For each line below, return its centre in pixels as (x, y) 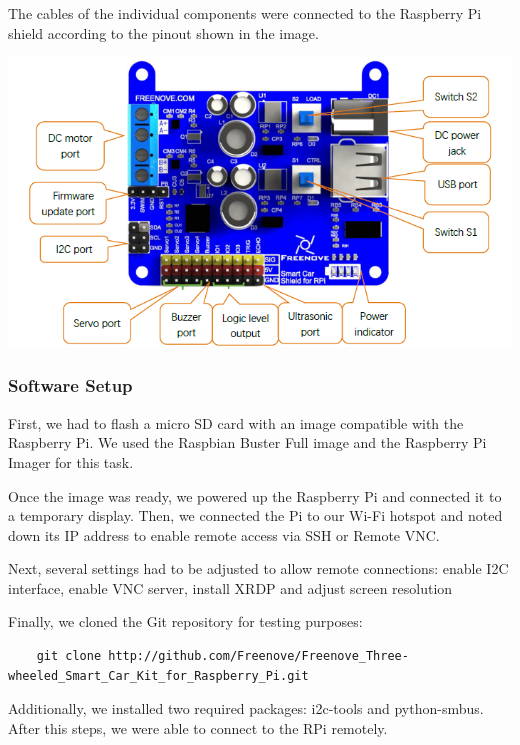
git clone (69, 656)
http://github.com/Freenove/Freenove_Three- (258, 656)
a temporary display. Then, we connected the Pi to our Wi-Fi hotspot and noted (255, 515)
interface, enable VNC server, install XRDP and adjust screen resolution (230, 587)
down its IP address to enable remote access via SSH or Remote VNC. (224, 534)
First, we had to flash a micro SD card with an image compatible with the (236, 422)
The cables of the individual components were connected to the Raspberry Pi (245, 13)
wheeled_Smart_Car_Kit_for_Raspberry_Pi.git (158, 675)
